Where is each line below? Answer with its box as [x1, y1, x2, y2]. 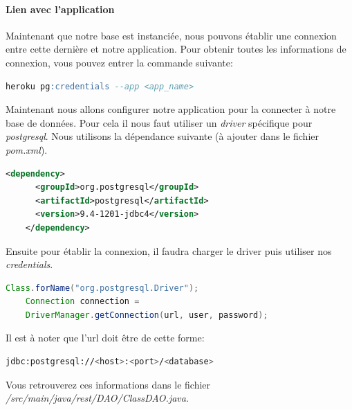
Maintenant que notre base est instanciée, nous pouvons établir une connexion [6, 28, 337, 42]
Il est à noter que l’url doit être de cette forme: [6, 330, 205, 345]
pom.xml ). [6, 142, 48, 157]
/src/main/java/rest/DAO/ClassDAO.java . [6, 391, 189, 405]
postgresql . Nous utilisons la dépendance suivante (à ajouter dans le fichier [6, 129, 319, 143]
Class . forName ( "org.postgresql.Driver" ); [6, 283, 199, 293]
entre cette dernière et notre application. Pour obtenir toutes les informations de [6, 42, 346, 56]
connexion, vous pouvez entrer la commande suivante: [6, 55, 233, 69]
